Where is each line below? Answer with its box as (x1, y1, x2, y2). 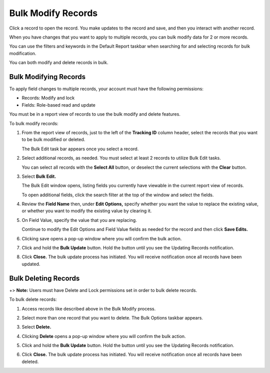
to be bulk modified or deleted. (21, 137, 85, 143)
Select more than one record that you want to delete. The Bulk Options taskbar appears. (21, 314, 203, 320)
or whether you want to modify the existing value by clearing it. (21, 208, 152, 214)
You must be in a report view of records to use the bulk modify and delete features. (9, 111, 181, 117)
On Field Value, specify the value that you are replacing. (21, 217, 137, 223)
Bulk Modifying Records (9, 73, 86, 81)
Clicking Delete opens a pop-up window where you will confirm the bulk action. (21, 333, 186, 339)
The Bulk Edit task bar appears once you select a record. (21, 146, 139, 152)
